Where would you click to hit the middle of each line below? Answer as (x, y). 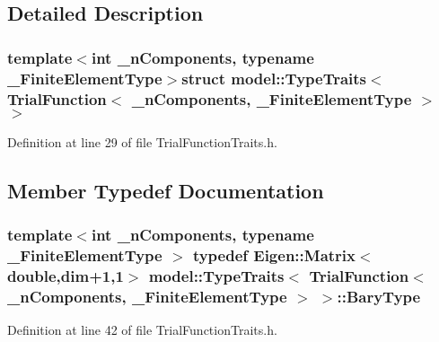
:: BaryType (379, 296)
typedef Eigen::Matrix (274, 255)
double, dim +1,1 (66, 275)
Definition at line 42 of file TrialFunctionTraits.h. (142, 330)
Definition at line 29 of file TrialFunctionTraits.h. (142, 141)
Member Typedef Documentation (166, 190)
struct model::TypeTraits (274, 78)
